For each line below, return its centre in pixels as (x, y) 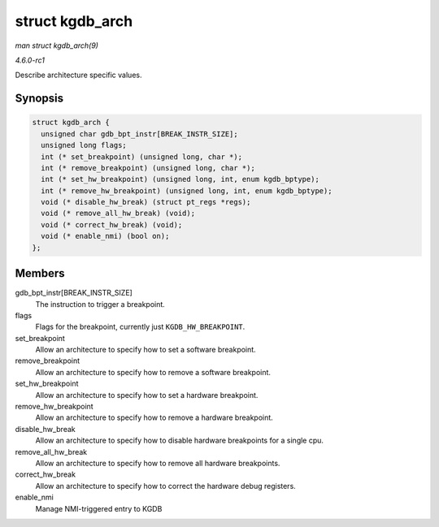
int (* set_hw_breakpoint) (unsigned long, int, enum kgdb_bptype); (180, 179)
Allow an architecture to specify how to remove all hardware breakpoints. (158, 463)
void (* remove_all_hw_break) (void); (118, 214)
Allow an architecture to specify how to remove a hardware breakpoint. (154, 417)
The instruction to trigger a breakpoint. (100, 304)
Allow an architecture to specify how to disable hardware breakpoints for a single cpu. (180, 441)
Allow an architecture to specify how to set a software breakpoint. (146, 350)
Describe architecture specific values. (78, 75)
